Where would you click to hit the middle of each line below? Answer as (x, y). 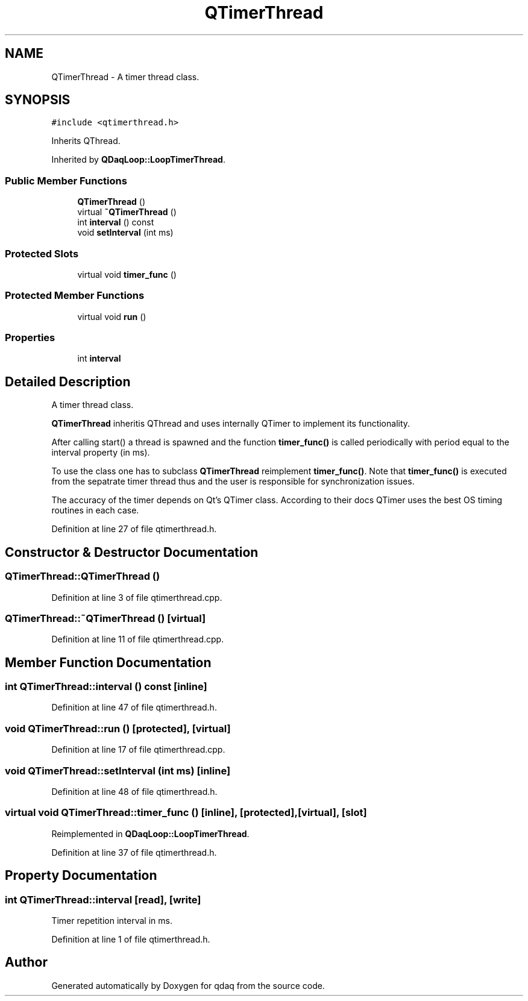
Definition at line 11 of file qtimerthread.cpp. (138, 639)
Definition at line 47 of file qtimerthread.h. (134, 708)
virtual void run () (112, 316)
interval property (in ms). (101, 453)
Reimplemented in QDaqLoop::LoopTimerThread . (150, 833)
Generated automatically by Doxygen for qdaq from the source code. (188, 985)
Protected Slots (42, 253)
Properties (30, 338)
